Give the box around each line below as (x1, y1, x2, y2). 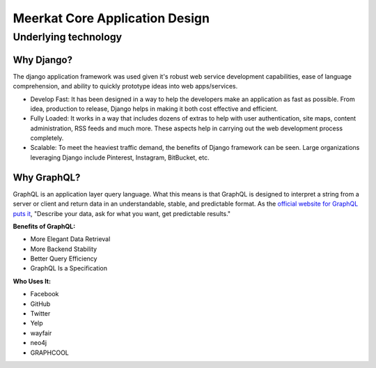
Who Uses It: (13, 277, 52, 285)
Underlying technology (13, 31, 123, 43)
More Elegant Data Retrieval (30, 235, 111, 243)
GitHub (30, 300, 51, 308)
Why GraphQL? (13, 171, 81, 183)
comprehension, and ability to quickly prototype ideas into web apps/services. (13, 82, 238, 91)
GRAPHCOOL (30, 348, 70, 357)
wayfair (30, 328, 52, 337)
